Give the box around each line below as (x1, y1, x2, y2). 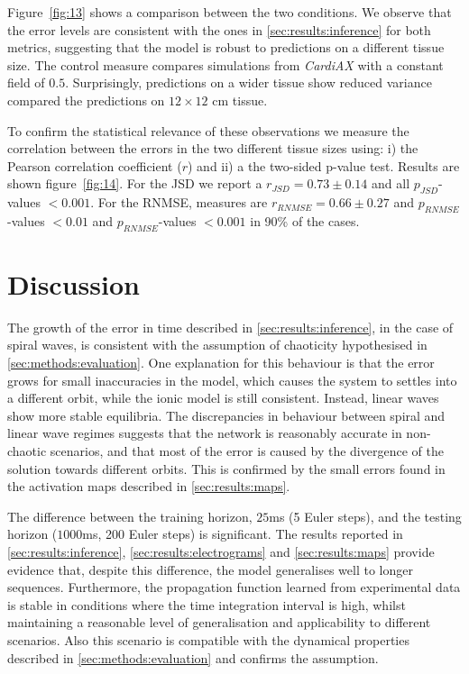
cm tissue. (212, 90, 268, 109)
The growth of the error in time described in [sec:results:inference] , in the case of (7, 317, 454, 336)
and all (372, 174, 410, 193)
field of (7, 73, 45, 92)
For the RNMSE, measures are (97, 193, 268, 212)
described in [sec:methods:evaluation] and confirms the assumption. (7, 648, 379, 667)
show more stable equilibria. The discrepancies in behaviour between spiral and (7, 405, 446, 424)
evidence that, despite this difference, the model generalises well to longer (7, 560, 413, 578)
